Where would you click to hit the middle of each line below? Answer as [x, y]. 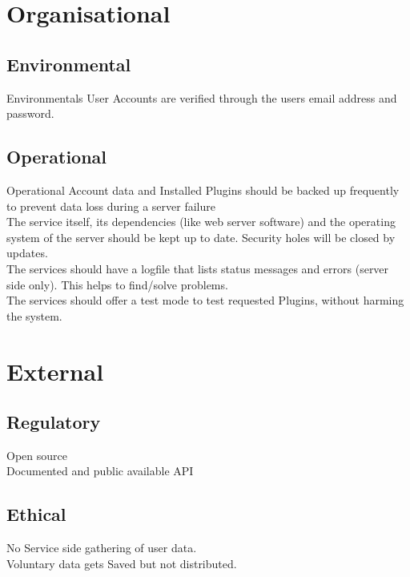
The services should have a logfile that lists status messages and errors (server [198, 268]
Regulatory [54, 422]
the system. [34, 315]
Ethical [36, 514]
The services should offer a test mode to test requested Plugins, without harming [205, 300]
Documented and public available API [100, 471]
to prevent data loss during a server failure [111, 206]
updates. [27, 253]
